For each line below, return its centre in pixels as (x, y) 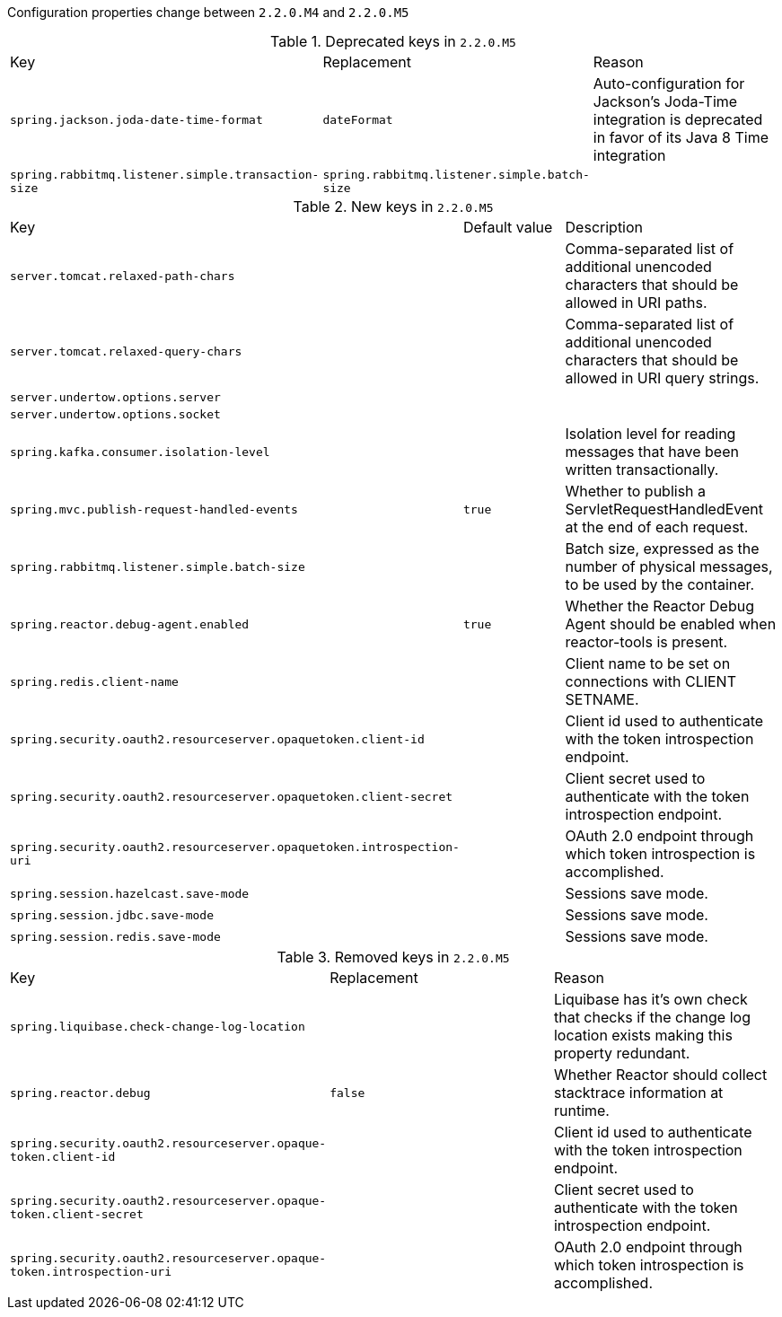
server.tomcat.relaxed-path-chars (123, 276)
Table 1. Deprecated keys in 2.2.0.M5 (393, 41)
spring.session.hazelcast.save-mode (130, 893)
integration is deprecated (678, 119)
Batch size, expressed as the (662, 549)
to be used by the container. (660, 584)
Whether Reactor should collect (660, 1075)
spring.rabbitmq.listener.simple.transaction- (165, 175)
